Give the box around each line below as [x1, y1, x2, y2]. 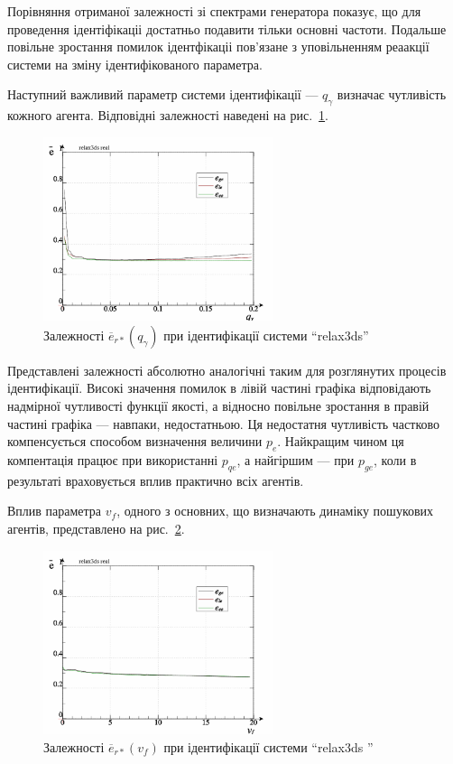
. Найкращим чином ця [277, 432, 404, 451]
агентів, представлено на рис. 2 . [7, 519, 185, 538]
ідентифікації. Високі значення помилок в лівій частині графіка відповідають [7, 378, 431, 397]
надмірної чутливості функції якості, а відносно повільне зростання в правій [7, 396, 430, 415]
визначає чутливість [337, 85, 447, 104]
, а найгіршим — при [236, 451, 355, 470]
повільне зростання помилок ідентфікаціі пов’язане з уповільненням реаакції [7, 37, 430, 56]
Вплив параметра [7, 501, 102, 520]
